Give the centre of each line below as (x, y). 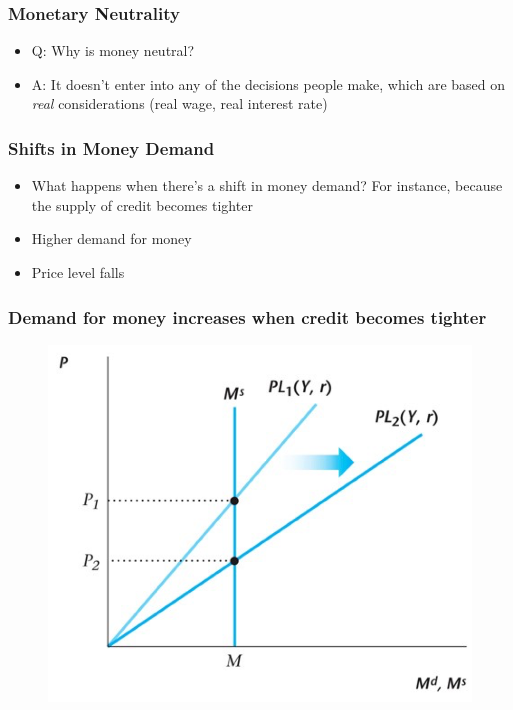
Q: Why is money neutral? (113, 50)
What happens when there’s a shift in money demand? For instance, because (267, 185)
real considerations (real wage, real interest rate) (179, 103)
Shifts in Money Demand (111, 147)
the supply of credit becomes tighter (142, 204)
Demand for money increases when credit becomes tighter (247, 316)
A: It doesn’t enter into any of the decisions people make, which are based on (268, 83)
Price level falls (78, 272)
